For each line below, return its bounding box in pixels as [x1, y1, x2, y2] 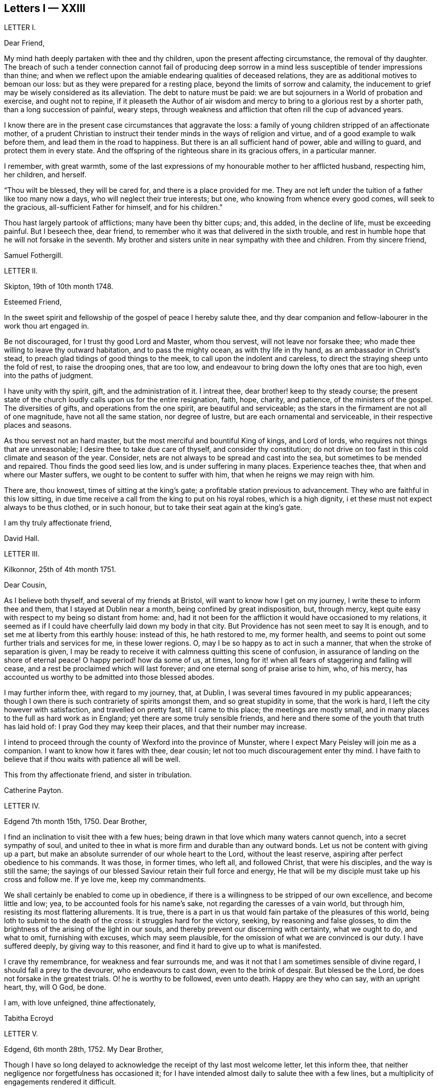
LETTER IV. [4, 801, 40, 810]
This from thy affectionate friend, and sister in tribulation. [4, 770, 192, 779]
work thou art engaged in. [4, 322, 89, 331]
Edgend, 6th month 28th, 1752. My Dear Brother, [4, 1045, 164, 1054]
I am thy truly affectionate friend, [4, 518, 112, 527]
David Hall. [4, 534, 40, 543]
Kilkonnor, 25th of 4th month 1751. [4, 565, 116, 574]
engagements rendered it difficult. [4, 1077, 116, 1086]
